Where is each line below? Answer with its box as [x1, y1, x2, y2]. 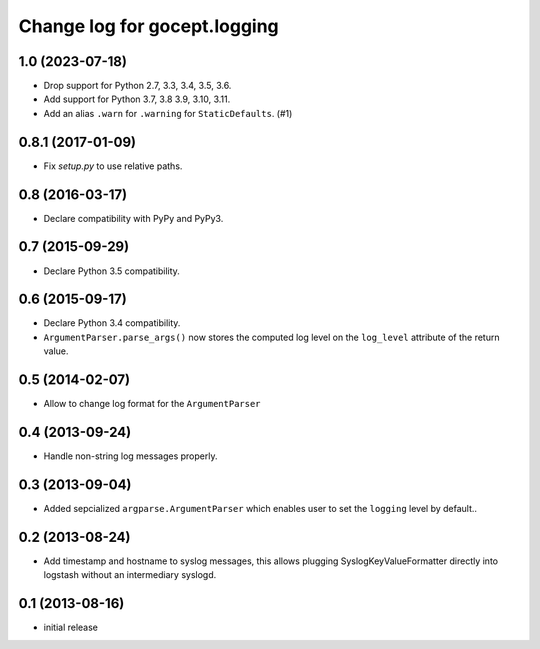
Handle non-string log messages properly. [43, 450, 218, 462]
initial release [43, 621, 99, 634]
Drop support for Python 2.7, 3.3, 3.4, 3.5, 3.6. [43, 80, 232, 92]
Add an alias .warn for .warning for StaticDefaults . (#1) [43, 107, 293, 119]
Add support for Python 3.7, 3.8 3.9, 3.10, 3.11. [43, 93, 231, 105]
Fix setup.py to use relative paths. [43, 160, 183, 172]
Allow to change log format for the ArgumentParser [43, 398, 261, 410]
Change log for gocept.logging [18, 15, 279, 37]
